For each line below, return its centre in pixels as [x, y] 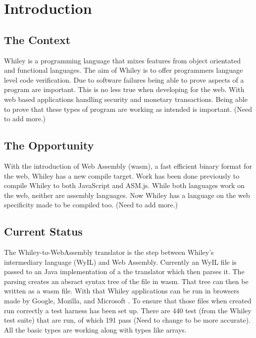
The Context [37, 39]
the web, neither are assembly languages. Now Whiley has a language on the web [127, 195]
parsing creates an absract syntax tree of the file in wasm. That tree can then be [126, 281]
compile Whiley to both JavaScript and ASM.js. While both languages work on [124, 185]
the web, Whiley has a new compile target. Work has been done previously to [122, 175]
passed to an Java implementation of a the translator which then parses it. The [124, 271]
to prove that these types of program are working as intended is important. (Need [128, 109]
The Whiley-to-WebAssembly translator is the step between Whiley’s [109, 252]
